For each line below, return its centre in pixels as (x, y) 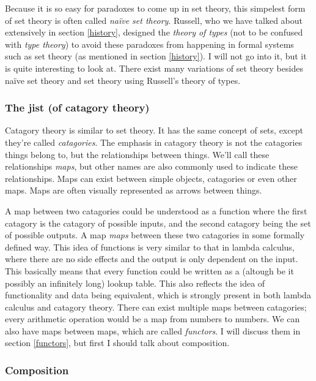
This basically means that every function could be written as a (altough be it (149, 270)
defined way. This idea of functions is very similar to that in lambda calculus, (150, 247)
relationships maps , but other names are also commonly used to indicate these (151, 166)
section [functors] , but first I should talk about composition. (117, 343)
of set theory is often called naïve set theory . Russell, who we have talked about (154, 20)
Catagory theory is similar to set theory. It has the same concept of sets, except (154, 130)
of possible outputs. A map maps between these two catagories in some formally (155, 235)
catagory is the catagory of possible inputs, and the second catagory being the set (158, 223)
